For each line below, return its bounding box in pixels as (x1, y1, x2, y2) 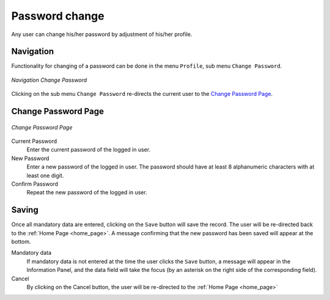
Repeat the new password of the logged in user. (26, 189, 148, 196)
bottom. (11, 238, 31, 246)
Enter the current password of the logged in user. (26, 146, 151, 153)
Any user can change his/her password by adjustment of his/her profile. (11, 31, 193, 38)
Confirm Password (11, 180, 58, 188)
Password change (11, 9, 105, 23)
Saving (11, 205, 39, 215)
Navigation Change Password (11, 76, 87, 84)
